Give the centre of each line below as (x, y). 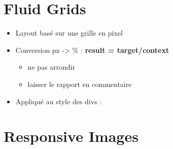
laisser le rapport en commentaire (80, 84)
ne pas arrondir (51, 67)
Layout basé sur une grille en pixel (69, 33)
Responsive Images (71, 136)
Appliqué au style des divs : (59, 101)
